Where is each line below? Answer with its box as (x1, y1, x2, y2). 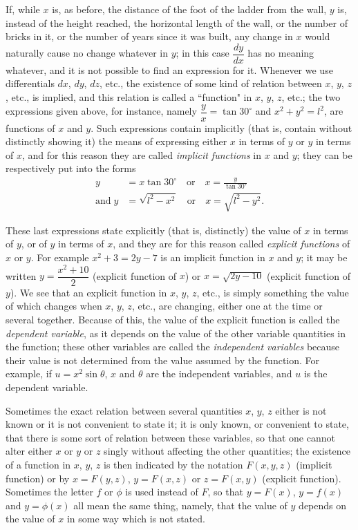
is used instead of (125, 484, 198, 499)
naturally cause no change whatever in (6, 46, 169, 60)
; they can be (296, 147, 352, 162)
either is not (275, 403, 327, 417)
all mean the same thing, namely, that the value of (73, 498, 288, 512)
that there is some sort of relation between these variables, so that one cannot (6, 430, 335, 444)
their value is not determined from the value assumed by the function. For (6, 352, 320, 367)
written (6, 268, 37, 283)
